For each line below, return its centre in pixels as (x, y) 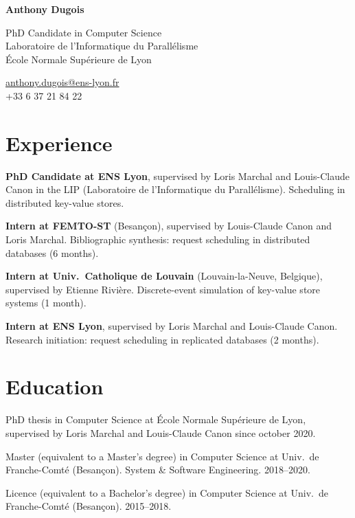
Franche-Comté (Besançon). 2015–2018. (89, 506)
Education (55, 386)
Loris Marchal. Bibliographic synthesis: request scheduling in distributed (158, 239)
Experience (59, 143)
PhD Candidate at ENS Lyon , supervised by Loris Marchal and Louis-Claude (177, 176)
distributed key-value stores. (65, 202)
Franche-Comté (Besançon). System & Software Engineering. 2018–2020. (158, 470)
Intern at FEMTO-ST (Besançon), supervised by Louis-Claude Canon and (169, 226)
